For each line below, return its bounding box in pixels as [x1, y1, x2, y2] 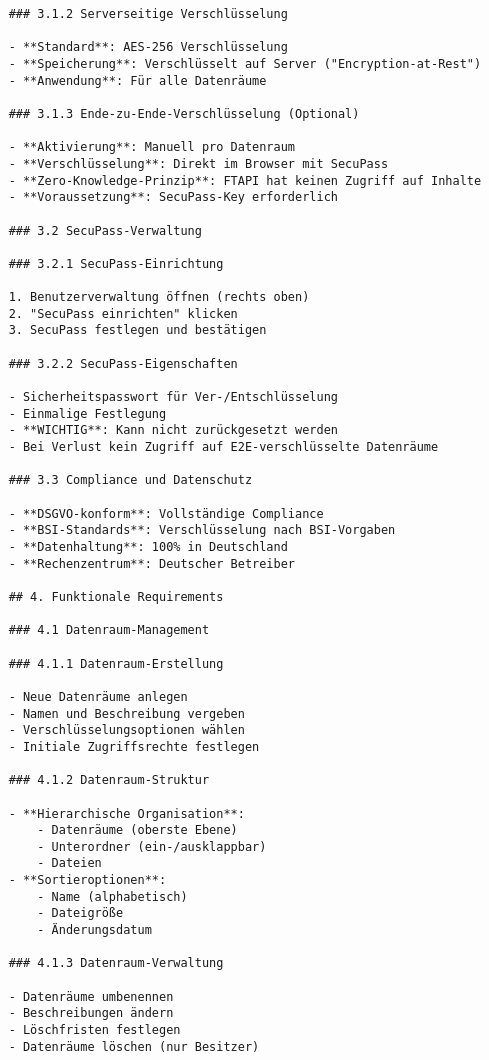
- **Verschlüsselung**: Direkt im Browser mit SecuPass [8, 156, 389, 171]
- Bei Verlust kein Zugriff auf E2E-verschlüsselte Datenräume [8, 440, 439, 455]
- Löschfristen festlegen [8, 1023, 181, 1038]
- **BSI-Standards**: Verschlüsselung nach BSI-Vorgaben [8, 523, 396, 538]
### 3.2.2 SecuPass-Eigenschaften [8, 356, 238, 371]
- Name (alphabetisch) [37, 889, 188, 904]
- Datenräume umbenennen [8, 989, 174, 1004]
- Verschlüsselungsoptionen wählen [8, 723, 245, 738]
